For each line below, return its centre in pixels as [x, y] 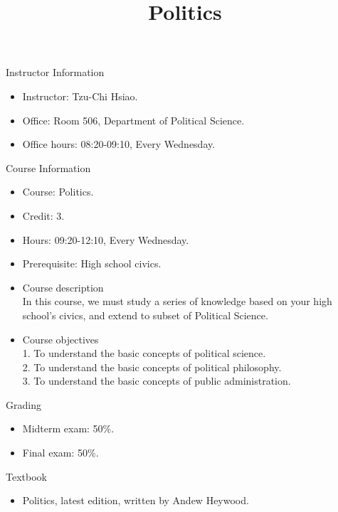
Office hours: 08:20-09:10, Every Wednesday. [119, 144]
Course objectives [60, 339]
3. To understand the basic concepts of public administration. [157, 381]
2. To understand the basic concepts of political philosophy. [152, 367]
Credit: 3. [43, 215]
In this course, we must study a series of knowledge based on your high [177, 301]
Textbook [26, 476]
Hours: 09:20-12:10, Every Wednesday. [106, 239]
